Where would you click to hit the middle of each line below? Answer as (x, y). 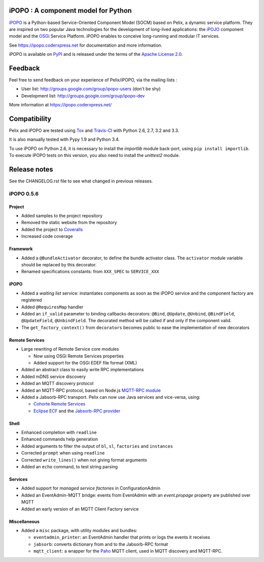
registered (32, 300)
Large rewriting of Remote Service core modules (70, 349)
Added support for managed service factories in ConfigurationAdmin (91, 488)
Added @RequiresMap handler (52, 307)
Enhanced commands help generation (60, 439)
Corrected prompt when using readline (63, 453)
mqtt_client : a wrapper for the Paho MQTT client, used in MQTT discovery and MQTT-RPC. (128, 551)
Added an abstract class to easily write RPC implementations (83, 370)
